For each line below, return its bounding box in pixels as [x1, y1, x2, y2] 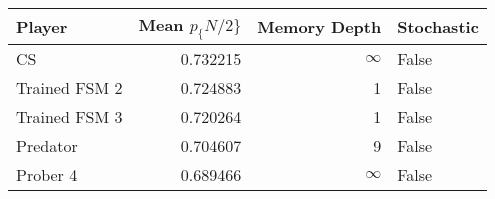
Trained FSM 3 [16, 105, 123, 129]
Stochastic [397, 15, 479, 39]
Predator [16, 134, 78, 158]
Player [16, 15, 68, 39]
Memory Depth [257, 15, 382, 39]
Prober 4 [16, 163, 78, 187]
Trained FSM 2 [16, 76, 123, 100]
